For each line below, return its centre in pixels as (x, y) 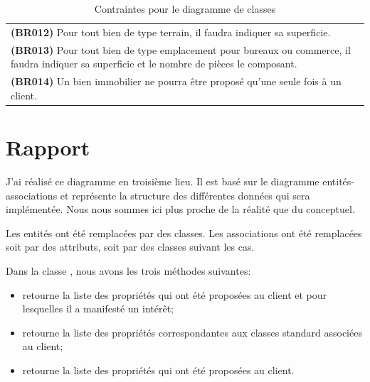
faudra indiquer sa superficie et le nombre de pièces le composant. (154, 64)
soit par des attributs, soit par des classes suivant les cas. (130, 247)
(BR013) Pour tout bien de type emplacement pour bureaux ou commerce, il (181, 49)
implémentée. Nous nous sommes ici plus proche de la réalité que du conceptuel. (180, 209)
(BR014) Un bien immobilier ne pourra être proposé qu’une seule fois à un (176, 81)
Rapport (48, 147)
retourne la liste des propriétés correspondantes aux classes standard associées (192, 332)
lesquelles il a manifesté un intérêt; (98, 309)
